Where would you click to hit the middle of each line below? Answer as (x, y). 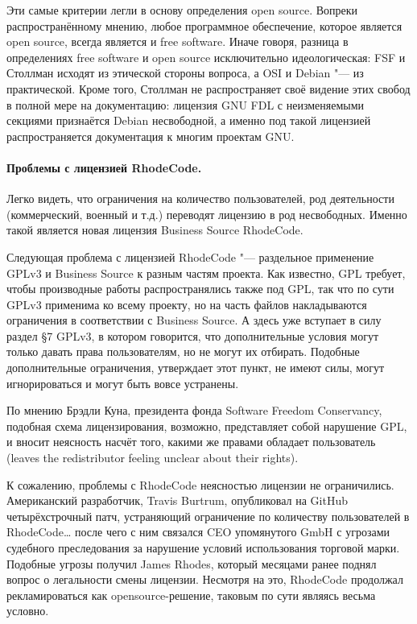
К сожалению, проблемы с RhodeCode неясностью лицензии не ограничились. (200, 484)
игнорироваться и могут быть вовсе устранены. (123, 383)
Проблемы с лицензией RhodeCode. (104, 167)
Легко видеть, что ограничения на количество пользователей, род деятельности (200, 198)
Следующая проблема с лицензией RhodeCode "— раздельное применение (190, 256)
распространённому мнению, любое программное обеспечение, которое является (204, 25)
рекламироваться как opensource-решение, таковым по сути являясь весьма (191, 595)
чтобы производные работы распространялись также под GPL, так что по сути (200, 289)
